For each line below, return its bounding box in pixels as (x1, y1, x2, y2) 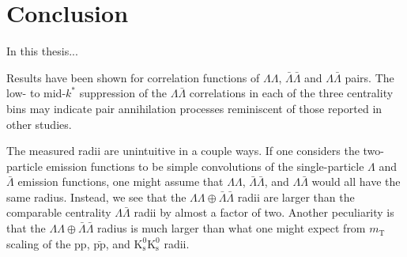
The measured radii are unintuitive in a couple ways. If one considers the (6, 142, 360, 159)
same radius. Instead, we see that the (6, 188, 187, 205)
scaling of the (6, 235, 71, 251)
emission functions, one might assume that (17, 173, 224, 190)
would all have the (311, 173, 401, 190)
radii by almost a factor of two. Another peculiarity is (134, 204, 394, 221)
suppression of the (79, 85, 168, 101)
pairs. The (345, 69, 394, 85)
